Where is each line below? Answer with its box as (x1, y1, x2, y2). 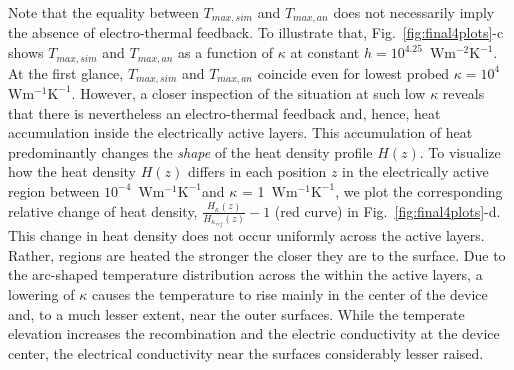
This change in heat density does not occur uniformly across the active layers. (8, 225, 485, 246)
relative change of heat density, (8, 200, 198, 221)
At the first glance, (8, 62, 124, 83)
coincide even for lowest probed (257, 62, 450, 83)
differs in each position (187, 161, 327, 182)
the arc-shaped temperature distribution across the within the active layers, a (8, 264, 483, 285)
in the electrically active (342, 161, 489, 182)
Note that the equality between (8, 2, 199, 22)
